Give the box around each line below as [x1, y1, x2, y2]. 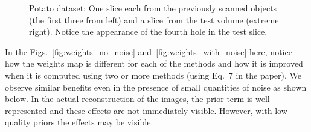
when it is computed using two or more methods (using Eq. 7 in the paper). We [5, 68, 302, 81]
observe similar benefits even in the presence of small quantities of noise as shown [5, 80, 307, 93]
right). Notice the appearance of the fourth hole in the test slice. [29, 25, 268, 38]
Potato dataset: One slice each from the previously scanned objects [29, 2, 277, 14]
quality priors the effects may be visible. [5, 116, 153, 128]
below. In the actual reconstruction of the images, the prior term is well [5, 92, 270, 105]
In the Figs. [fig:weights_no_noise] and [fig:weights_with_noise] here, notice [5, 45, 292, 58]
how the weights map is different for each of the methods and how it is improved [5, 57, 303, 70]
